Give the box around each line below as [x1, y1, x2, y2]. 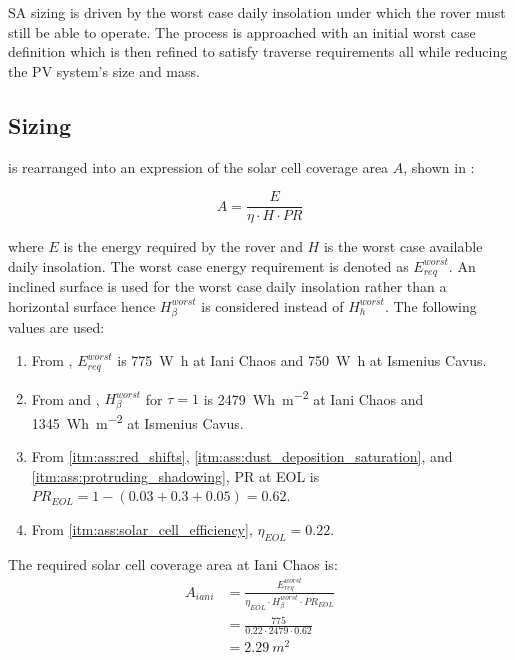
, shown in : [403, 156, 475, 177]
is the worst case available [323, 236, 483, 257]
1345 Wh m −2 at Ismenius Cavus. [31, 410, 244, 433]
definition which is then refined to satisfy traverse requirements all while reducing [8, 41, 508, 62]
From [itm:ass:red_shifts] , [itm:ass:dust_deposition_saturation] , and [31, 446, 453, 467]
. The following [384, 295, 477, 316]
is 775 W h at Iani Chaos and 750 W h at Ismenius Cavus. [117, 350, 487, 371]
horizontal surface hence [8, 295, 156, 316]
